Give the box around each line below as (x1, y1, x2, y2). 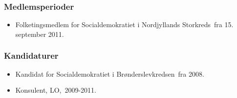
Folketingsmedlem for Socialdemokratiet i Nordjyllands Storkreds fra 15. (15, 19, 234, 30)
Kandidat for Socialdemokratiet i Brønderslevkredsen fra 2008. (15, 68, 204, 79)
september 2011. (15, 29, 64, 39)
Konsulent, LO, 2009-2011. (15, 85, 96, 95)
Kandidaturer (4, 49, 59, 62)
